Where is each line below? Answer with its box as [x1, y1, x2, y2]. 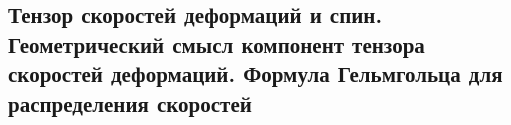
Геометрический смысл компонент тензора [8, 28, 425, 59]
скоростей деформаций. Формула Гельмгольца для [8, 58, 503, 89]
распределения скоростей [8, 87, 252, 118]
